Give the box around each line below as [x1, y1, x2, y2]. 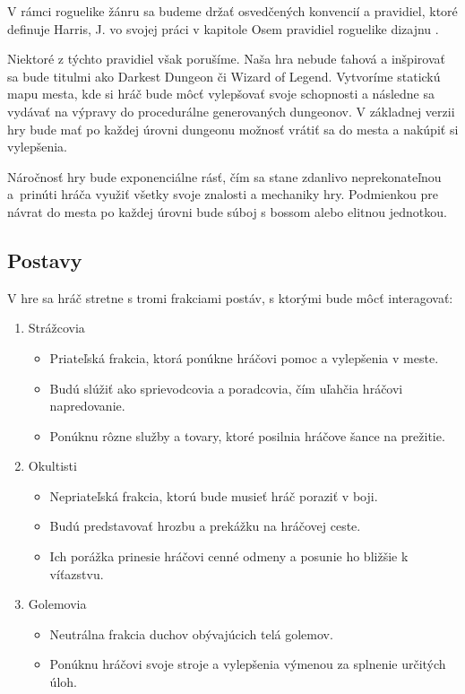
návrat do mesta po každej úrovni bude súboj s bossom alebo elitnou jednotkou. [7, 202, 447, 221]
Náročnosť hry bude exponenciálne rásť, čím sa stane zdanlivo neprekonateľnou [7, 167, 442, 186]
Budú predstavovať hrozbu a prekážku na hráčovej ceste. [49, 516, 361, 535]
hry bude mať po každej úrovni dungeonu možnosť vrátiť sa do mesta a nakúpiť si [7, 119, 459, 138]
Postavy [7, 246, 82, 273]
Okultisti [28, 456, 77, 475]
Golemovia [28, 594, 87, 613]
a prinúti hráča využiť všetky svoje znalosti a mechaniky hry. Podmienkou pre [7, 185, 438, 204]
